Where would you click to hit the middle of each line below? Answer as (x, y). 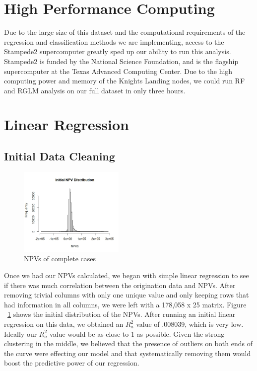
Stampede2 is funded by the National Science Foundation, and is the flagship (121, 61)
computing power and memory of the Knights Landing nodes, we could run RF (125, 81)
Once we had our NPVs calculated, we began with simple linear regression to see (127, 275)
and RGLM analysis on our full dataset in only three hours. (95, 90)
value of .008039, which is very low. (190, 324)
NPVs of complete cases (60, 259)
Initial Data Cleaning (60, 156)
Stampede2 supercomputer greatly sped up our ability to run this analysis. (118, 51)
